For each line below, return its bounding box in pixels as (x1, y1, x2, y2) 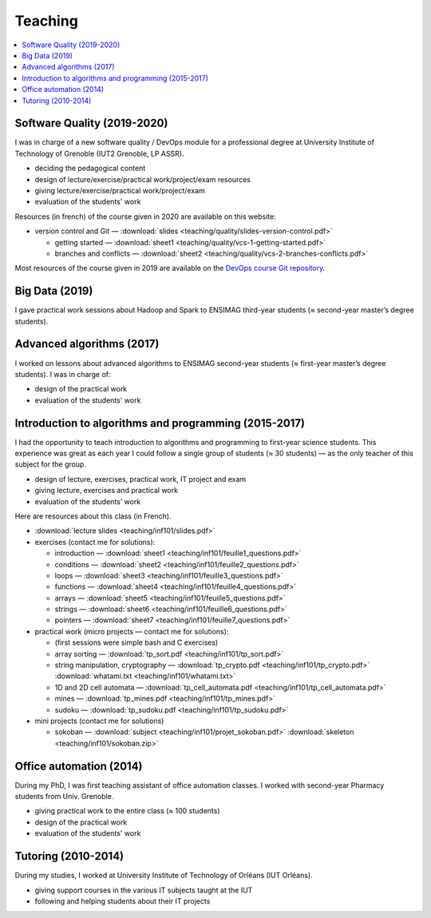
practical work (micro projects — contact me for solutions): (34, 626, 229, 636)
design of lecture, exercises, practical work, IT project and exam (34, 474, 247, 483)
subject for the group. (14, 459, 87, 469)
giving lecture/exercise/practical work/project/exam (34, 185, 205, 195)
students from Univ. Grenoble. (14, 792, 114, 801)
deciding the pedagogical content (34, 164, 146, 173)
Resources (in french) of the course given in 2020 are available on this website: (14, 212, 276, 221)
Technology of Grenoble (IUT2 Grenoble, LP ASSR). (14, 149, 184, 158)
